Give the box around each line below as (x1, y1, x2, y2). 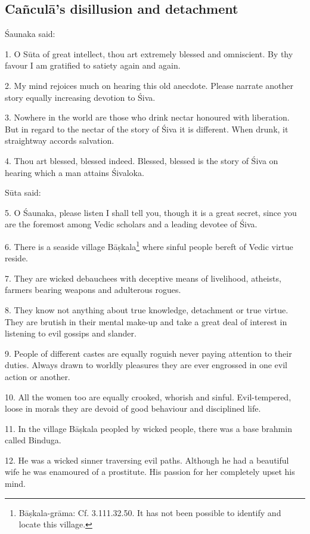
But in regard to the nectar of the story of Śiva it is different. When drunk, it (5, 122, 289, 135)
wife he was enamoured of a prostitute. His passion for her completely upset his (5, 465, 295, 478)
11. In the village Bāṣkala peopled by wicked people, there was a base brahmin (5, 422, 292, 434)
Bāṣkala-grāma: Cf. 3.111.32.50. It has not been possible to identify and (18, 506, 281, 518)
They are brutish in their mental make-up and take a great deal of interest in (5, 315, 287, 328)
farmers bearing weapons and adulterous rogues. (5, 283, 181, 296)
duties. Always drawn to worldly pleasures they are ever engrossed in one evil (5, 359, 287, 371)
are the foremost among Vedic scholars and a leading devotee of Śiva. (5, 218, 258, 230)
